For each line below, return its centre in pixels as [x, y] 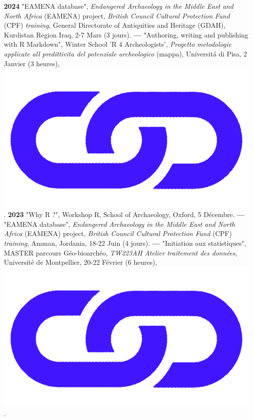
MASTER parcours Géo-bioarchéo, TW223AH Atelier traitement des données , [121, 252]
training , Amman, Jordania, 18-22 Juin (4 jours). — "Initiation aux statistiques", [125, 243]
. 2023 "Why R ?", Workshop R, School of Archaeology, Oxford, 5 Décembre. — [125, 214]
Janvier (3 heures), [32, 63]
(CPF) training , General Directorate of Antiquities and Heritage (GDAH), [115, 25]
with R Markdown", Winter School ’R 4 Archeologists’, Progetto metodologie [118, 44]
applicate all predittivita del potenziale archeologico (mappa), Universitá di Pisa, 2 [126, 53]
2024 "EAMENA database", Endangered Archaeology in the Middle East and [119, 6]
